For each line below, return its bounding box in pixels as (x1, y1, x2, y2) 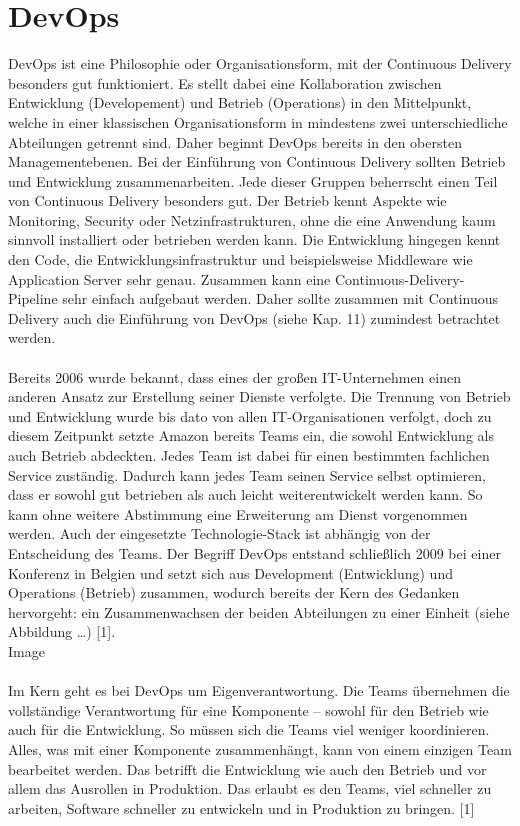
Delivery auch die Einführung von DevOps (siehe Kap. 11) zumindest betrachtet (8, 307, 501, 328)
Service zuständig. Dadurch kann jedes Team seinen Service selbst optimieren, (8, 464, 486, 485)
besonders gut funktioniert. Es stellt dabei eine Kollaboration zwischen (8, 72, 442, 93)
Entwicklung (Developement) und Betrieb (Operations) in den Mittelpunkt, (8, 92, 472, 113)
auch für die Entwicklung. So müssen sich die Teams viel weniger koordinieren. (8, 719, 490, 740)
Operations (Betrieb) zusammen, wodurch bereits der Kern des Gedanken (8, 582, 460, 603)
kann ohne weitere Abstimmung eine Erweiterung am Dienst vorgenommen (8, 503, 468, 524)
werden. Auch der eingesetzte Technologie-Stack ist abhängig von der (8, 523, 431, 544)
